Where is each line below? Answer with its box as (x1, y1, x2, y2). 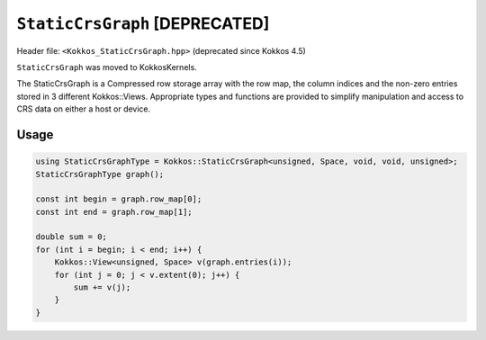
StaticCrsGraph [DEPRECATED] (16, 13, 270, 33)
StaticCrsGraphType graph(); (35, 169, 165, 179)
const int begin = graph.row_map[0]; (35, 194, 202, 204)
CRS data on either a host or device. (16, 103, 151, 114)
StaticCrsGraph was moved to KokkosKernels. (16, 61, 197, 72)
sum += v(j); (73, 282, 131, 292)
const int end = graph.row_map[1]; (35, 207, 193, 217)
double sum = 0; (35, 232, 108, 242)
